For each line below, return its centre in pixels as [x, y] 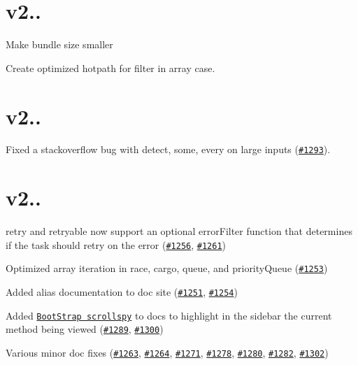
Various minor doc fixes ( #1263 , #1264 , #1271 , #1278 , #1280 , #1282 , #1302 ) [167, 353]
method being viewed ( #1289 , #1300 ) [85, 329]
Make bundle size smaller [59, 44]
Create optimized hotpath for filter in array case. [110, 67]
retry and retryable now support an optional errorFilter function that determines [179, 231]
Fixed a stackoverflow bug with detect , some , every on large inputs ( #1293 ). [168, 149]
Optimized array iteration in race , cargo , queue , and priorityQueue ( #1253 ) [167, 268]
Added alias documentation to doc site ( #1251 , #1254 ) [122, 292]
